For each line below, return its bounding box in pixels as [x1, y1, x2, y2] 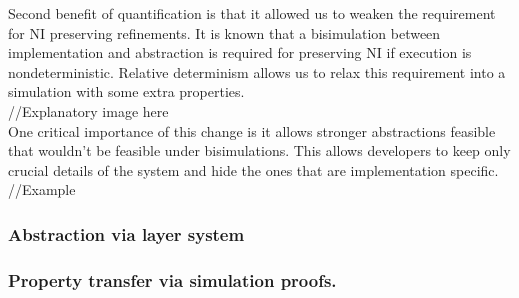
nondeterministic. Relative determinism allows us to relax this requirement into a [8, 61, 506, 82]
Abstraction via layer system [8, 221, 245, 246]
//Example [8, 179, 76, 200]
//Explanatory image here [8, 100, 169, 121]
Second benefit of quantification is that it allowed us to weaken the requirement [8, 3, 496, 23]
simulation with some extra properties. [8, 81, 245, 102]
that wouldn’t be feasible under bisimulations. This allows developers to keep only [8, 140, 511, 161]
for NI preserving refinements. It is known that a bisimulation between [8, 22, 441, 43]
